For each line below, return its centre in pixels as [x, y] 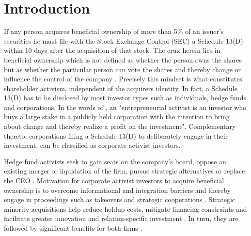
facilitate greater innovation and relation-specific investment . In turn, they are [121, 218]
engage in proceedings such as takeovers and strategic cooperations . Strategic [120, 199]
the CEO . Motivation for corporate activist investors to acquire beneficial [114, 181]
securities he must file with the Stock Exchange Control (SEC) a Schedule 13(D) [124, 40]
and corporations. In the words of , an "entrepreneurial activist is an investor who [125, 107]
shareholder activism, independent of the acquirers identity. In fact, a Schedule [121, 88]
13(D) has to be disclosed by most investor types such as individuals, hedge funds [125, 98]
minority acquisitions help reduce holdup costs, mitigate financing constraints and [125, 209]
